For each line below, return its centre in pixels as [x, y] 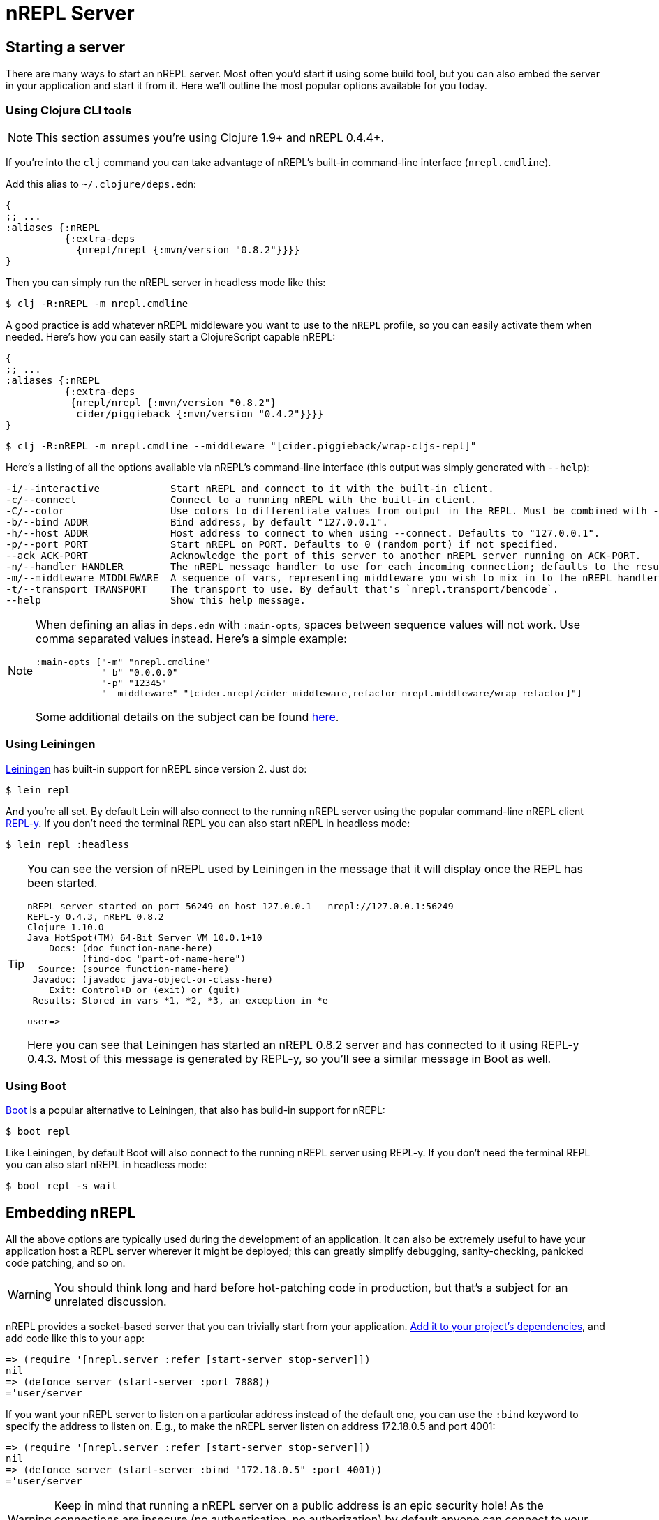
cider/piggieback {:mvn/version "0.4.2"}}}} [200, 413]
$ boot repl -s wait [62, 1186]
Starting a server [65, 47]
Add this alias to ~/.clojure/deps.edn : [101, 184]
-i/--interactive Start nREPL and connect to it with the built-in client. [250, 488]
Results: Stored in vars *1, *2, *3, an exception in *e [180, 1000]
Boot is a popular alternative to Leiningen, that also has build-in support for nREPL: [195, 1110]
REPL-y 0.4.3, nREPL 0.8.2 [96, 916]
